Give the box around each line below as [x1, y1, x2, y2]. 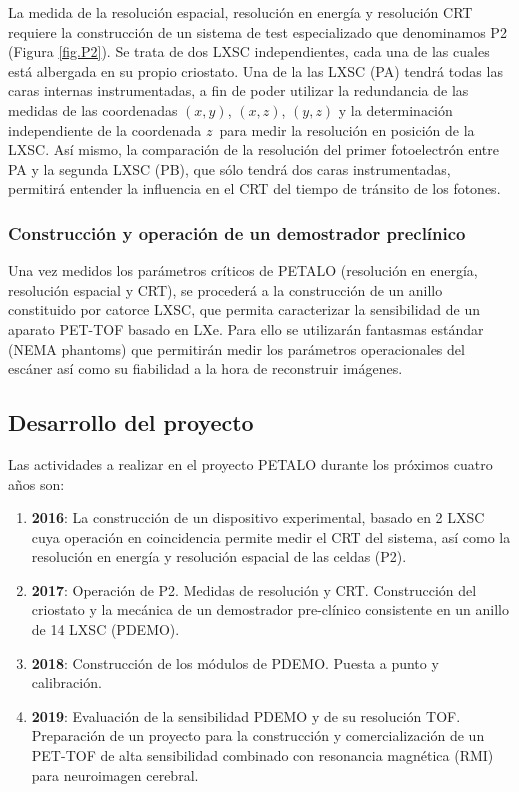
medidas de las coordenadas [8, 99, 178, 120]
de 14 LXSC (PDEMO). [31, 619, 180, 640]
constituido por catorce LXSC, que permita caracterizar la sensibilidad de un [8, 299, 481, 320]
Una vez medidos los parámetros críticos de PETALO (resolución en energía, [8, 260, 478, 281]
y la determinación [338, 99, 453, 120]
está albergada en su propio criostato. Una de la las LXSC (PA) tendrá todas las [8, 60, 503, 81]
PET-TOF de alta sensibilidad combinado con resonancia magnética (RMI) [31, 745, 494, 766]
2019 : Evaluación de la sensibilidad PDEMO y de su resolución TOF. [31, 705, 461, 726]
